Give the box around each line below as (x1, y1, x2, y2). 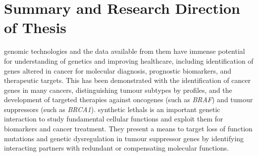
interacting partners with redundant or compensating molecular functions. (4, 143, 229, 153)
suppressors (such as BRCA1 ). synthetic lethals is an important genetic (4, 104, 220, 114)
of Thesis (4, 17, 67, 38)
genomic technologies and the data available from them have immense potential (4, 46, 245, 56)
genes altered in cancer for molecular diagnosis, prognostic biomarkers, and (4, 65, 232, 76)
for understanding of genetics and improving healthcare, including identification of (4, 55, 254, 66)
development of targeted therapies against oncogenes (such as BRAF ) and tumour (4, 94, 253, 105)
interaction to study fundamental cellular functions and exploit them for (4, 114, 223, 124)
